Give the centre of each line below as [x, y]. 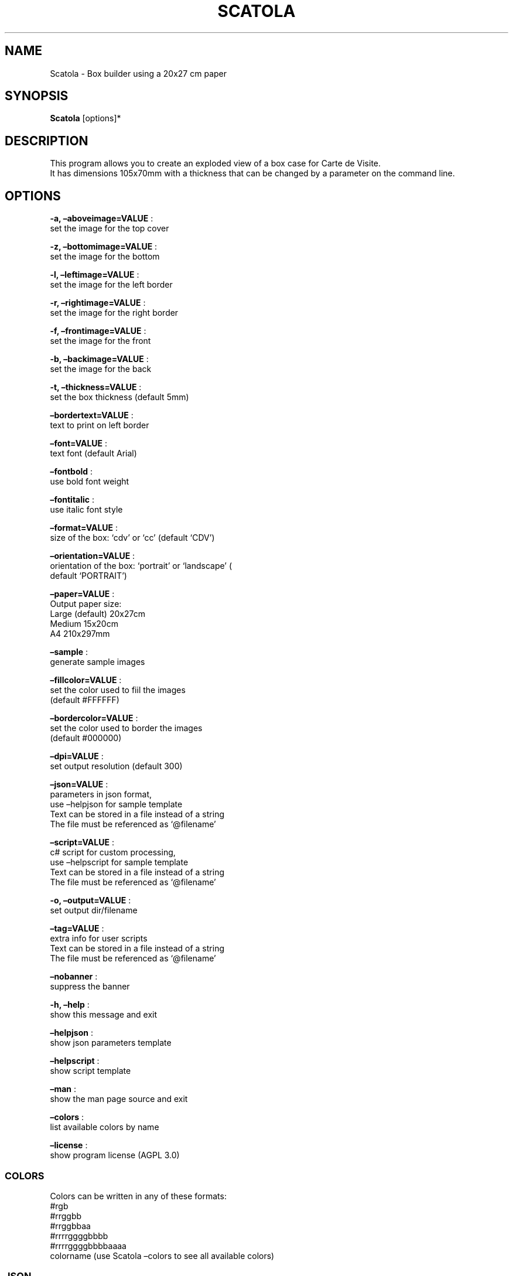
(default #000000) [86, 738]
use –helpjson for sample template [116, 804]
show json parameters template [111, 1043]
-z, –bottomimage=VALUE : [104, 247]
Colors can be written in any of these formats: [138, 1196]
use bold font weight [90, 482]
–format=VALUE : [84, 528]
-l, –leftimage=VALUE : [95, 275]
